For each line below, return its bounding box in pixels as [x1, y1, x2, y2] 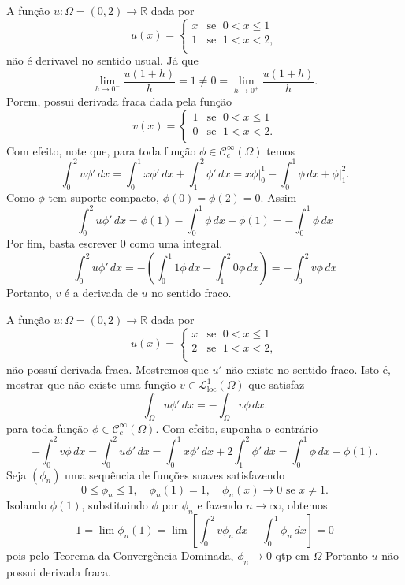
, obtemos [281, 497, 328, 513]
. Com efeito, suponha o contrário [155, 419, 318, 436]
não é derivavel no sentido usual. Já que [6, 52, 199, 69]
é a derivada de [64, 285, 138, 300]
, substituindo [81, 497, 148, 513]
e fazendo [197, 497, 243, 513]
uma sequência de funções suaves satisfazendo [65, 466, 285, 483]
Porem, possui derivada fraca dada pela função [6, 93, 232, 110]
